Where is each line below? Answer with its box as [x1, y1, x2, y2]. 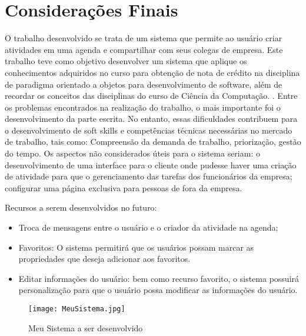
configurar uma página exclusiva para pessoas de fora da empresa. [5, 181, 242, 194]
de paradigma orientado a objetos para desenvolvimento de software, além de [5, 78, 282, 90]
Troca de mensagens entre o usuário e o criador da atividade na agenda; [18, 221, 278, 234]
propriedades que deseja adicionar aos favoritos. [18, 252, 191, 265]
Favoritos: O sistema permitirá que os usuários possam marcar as [18, 241, 254, 253]
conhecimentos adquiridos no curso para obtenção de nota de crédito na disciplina [5, 66, 300, 78]
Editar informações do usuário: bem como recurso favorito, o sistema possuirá [18, 272, 300, 284]
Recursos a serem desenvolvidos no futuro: [5, 201, 157, 214]
